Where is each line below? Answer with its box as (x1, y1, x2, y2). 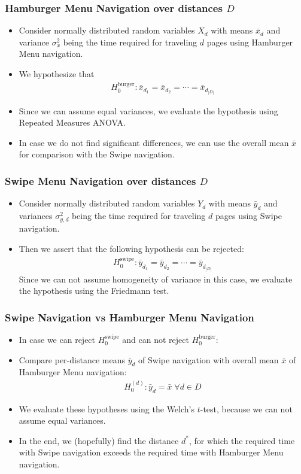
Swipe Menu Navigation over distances (5, 173, 196, 188)
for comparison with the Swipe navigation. (19, 148, 175, 160)
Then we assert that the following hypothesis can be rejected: (19, 242, 244, 254)
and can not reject (122, 333, 189, 345)
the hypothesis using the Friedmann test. (19, 284, 169, 297)
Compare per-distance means (19, 353, 125, 366)
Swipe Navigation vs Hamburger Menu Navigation (5, 309, 254, 324)
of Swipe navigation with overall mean (138, 353, 279, 366)
